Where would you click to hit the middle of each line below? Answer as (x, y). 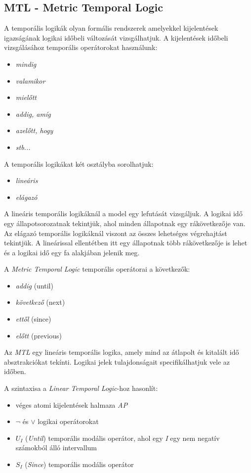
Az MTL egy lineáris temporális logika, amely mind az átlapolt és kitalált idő (122, 352)
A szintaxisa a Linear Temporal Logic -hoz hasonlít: (81, 388)
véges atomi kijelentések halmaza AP (71, 404)
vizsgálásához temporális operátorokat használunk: (81, 47)
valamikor (30, 80)
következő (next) (40, 302)
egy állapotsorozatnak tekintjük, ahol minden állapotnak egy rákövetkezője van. (125, 223)
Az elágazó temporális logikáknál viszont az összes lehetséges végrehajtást (116, 233)
